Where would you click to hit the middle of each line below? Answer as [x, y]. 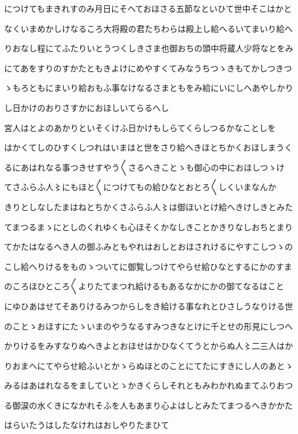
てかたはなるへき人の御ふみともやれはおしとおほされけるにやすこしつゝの [149, 247]
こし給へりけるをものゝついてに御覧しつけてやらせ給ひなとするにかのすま [148, 266]
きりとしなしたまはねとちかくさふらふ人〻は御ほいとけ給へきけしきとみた [149, 206]
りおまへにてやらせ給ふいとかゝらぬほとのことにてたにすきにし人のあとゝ [149, 365]
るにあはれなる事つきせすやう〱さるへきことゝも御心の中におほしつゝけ [145, 167]
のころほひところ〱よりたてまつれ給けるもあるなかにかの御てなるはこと [144, 286]
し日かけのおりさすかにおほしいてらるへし [87, 107]
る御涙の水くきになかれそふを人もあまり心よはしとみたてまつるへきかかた [149, 405]
